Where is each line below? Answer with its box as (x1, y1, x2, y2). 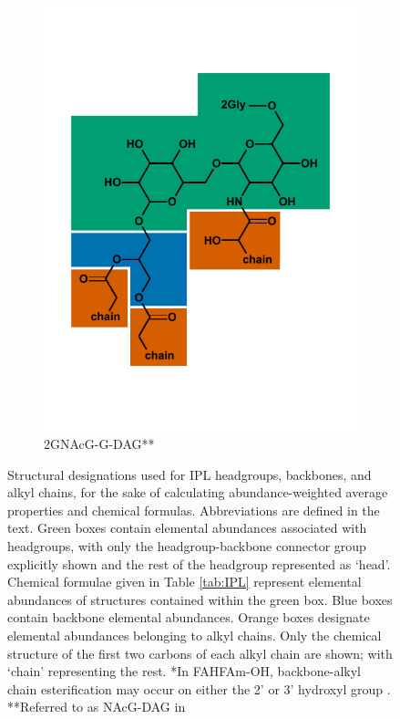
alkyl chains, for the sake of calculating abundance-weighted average (7, 483, 388, 502)
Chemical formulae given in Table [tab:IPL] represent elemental (7, 572, 362, 591)
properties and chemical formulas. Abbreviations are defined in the (7, 500, 380, 519)
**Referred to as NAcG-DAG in (7, 697, 186, 716)
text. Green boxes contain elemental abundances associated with (7, 518, 367, 537)
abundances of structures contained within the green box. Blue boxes (7, 589, 393, 609)
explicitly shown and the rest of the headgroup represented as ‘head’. (7, 554, 391, 573)
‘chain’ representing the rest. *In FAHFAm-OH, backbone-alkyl (7, 662, 362, 681)
